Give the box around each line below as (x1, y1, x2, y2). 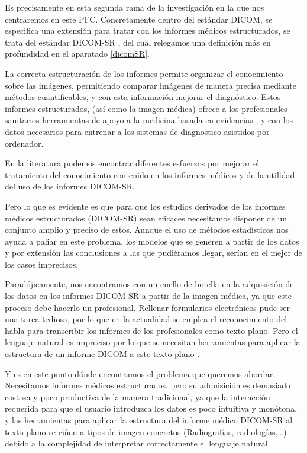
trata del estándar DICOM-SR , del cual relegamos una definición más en (5, 36, 271, 48)
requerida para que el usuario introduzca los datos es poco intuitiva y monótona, (5, 402, 298, 415)
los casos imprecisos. (5, 258, 79, 270)
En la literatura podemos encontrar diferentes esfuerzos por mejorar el (5, 157, 260, 169)
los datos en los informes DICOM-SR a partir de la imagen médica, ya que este (5, 290, 292, 302)
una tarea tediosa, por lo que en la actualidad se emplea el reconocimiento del (5, 313, 287, 325)
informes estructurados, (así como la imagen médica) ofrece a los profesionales (5, 102, 287, 114)
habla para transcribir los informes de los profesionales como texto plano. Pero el (5, 324, 298, 336)
